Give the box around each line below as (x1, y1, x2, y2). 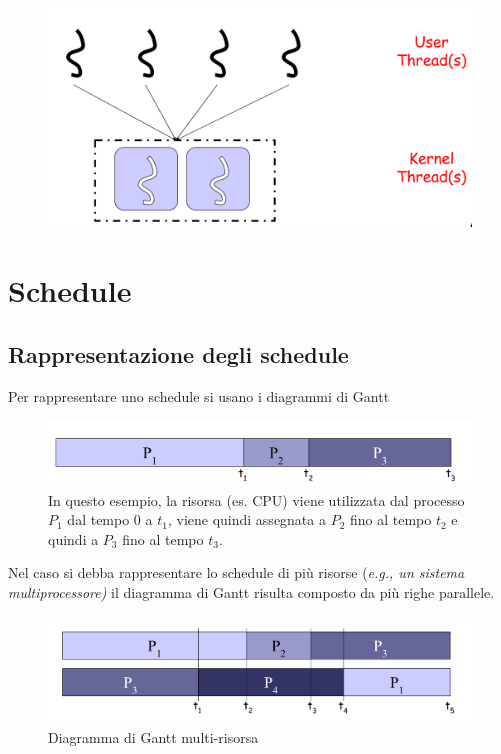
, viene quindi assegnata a (167, 509, 326, 530)
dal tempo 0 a (67, 509, 153, 530)
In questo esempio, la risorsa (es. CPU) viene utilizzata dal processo (48, 489, 465, 510)
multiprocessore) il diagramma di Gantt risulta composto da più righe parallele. (8, 582, 495, 603)
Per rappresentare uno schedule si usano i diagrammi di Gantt (8, 385, 390, 406)
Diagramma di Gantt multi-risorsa (48, 726, 259, 747)
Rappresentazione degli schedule (8, 338, 349, 369)
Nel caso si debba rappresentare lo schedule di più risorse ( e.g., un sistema (8, 562, 465, 583)
